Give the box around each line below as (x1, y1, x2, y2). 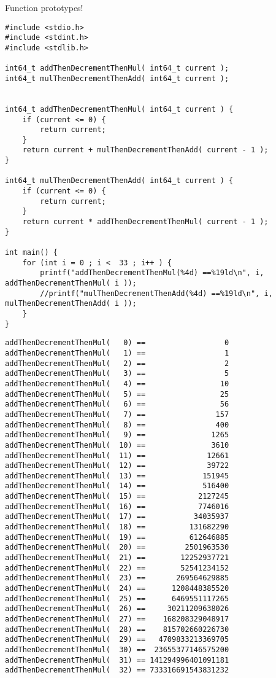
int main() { (5, 248, 58, 257)
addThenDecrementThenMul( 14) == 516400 (5, 481, 229, 491)
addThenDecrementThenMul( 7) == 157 (5, 410, 229, 419)
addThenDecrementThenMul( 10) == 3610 (5, 440, 229, 450)
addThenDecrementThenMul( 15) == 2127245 (5, 492, 229, 501)
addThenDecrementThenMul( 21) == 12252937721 (5, 553, 229, 563)
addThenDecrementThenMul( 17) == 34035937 (5, 512, 229, 521)
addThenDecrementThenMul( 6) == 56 (5, 400, 229, 409)
